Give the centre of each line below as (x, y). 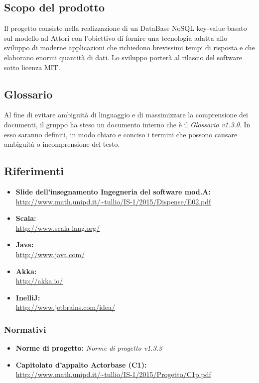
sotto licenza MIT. (32, 67)
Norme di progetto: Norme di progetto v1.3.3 (89, 348)
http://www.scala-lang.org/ (58, 228)
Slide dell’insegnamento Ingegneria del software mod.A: (113, 191)
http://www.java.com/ (50, 254)
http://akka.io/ (39, 281)
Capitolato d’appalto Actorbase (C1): (81, 364)
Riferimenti (34, 171)
